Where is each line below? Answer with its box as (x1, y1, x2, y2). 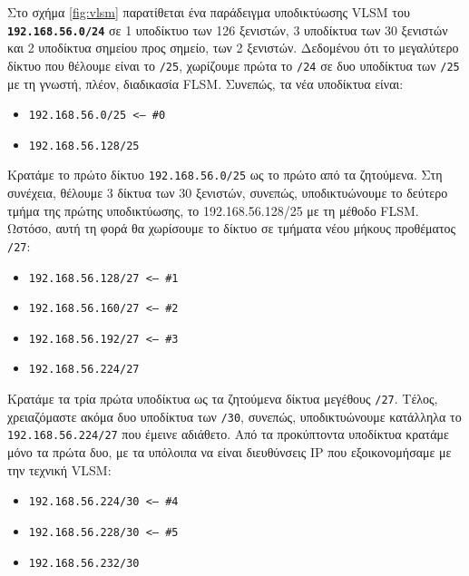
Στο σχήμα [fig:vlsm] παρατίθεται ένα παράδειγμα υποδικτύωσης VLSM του (7, 3, 410, 21)
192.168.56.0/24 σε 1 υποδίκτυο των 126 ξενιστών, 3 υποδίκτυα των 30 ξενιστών (7, 20, 448, 39)
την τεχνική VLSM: (7, 460, 112, 479)
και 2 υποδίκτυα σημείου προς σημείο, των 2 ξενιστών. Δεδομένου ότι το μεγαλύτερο (7, 38, 459, 57)
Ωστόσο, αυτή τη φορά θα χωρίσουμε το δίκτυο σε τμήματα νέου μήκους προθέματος (7, 219, 456, 238)
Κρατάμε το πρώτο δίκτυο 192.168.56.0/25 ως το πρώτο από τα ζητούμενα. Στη (7, 165, 443, 184)
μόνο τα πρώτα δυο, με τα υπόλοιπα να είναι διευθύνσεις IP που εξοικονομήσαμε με (7, 443, 452, 462)
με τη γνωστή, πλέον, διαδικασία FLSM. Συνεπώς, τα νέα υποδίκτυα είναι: (7, 73, 404, 93)
